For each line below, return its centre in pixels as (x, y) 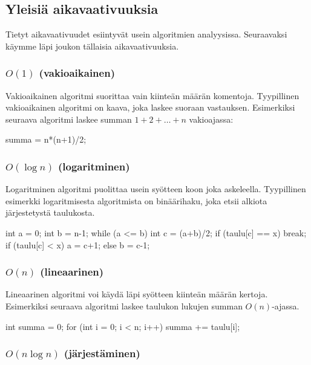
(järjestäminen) (102, 353)
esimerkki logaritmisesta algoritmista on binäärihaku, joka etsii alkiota (136, 200)
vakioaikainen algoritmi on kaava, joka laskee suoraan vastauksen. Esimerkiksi (150, 107)
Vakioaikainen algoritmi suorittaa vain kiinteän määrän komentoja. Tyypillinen (152, 95)
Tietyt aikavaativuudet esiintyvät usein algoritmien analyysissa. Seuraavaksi (146, 34)
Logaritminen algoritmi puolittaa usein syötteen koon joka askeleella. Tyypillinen (156, 189)
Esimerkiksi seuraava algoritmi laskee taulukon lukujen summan (124, 305)
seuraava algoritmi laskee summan (69, 119)
